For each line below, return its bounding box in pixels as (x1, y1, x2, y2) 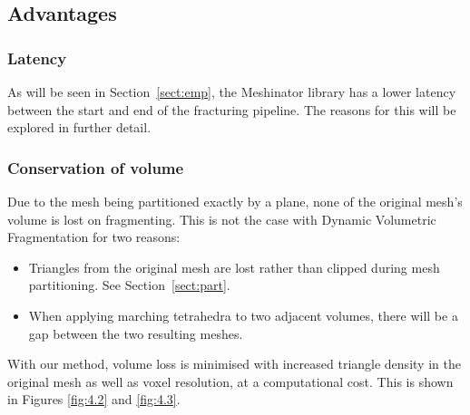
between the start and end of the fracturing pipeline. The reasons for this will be (7, 100, 456, 119)
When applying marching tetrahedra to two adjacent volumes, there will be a (28, 305, 458, 324)
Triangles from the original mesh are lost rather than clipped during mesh (28, 257, 440, 276)
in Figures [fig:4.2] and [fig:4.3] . (7, 390, 181, 409)
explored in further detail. (7, 118, 152, 137)
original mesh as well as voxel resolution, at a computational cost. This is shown (7, 372, 454, 391)
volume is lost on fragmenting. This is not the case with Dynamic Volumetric (7, 209, 436, 228)
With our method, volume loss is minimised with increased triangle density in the (7, 354, 461, 373)
